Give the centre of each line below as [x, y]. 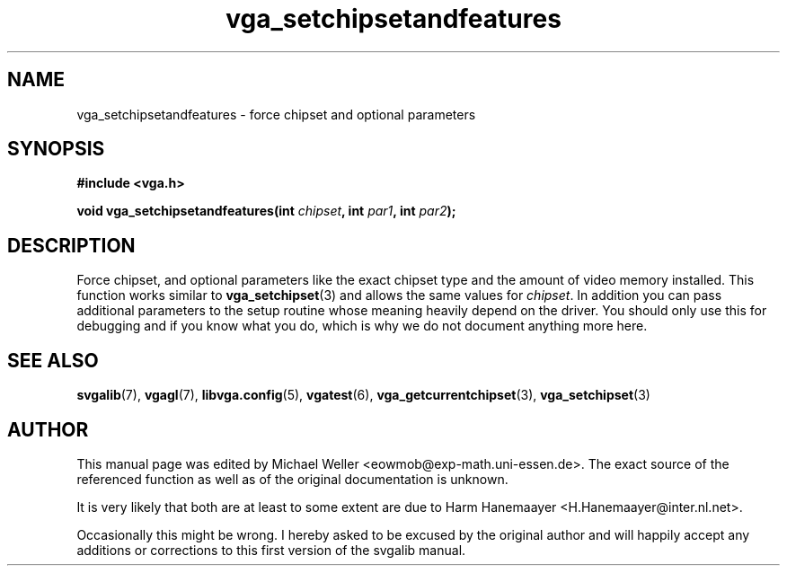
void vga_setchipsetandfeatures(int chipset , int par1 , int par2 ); [266, 211]
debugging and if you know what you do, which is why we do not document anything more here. [362, 326]
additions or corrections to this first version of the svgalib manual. [271, 550]
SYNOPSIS [56, 149]
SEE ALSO [53, 360]
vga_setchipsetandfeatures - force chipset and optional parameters [276, 114]
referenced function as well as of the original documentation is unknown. [292, 479]
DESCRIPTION [71, 245]
